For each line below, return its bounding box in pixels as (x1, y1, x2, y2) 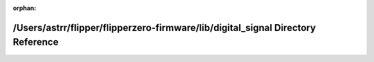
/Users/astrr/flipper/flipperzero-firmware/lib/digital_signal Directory (12, 21, 317, 34)
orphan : (12, 4, 37, 12)
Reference (12, 37, 59, 48)
